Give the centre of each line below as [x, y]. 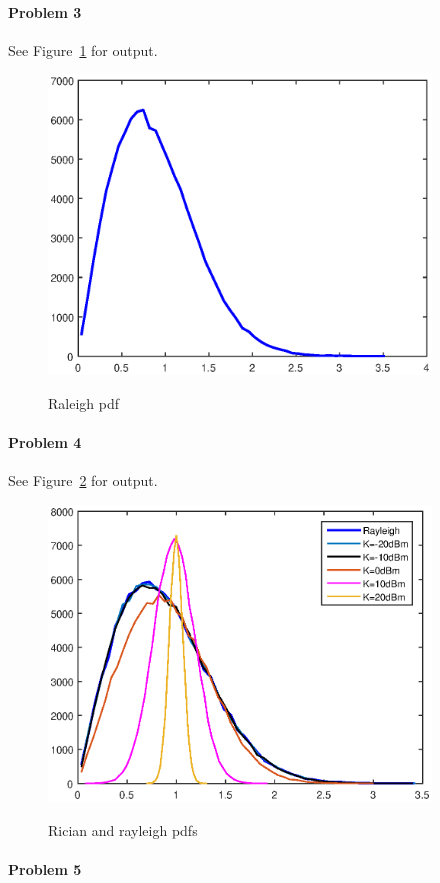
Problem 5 [45, 868]
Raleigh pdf [83, 402]
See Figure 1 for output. [83, 49]
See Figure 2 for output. [83, 480]
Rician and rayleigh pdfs [123, 829]
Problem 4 [45, 441]
